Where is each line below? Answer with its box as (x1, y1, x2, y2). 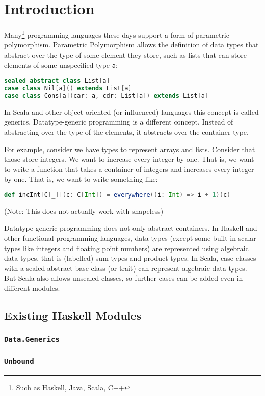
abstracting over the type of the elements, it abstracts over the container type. (4, 127, 249, 137)
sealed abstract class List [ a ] (4, 77, 110, 85)
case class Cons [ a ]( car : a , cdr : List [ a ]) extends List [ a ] (4, 92, 209, 100)
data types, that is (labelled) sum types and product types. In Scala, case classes (4, 253, 256, 263)
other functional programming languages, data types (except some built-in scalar (4, 233, 256, 243)
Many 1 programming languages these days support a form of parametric (4, 28, 229, 40)
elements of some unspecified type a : (4, 59, 118, 70)
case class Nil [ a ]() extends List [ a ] (4, 85, 132, 92)
